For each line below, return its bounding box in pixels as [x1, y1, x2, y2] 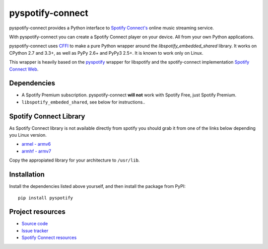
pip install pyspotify [18, 195, 73, 201]
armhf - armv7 [21, 148, 52, 154]
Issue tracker [21, 228, 49, 234]
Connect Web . [9, 66, 39, 72]
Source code [21, 221, 48, 227]
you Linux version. [9, 132, 47, 138]
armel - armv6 [21, 141, 51, 147]
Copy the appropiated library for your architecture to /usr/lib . [9, 157, 140, 164]
